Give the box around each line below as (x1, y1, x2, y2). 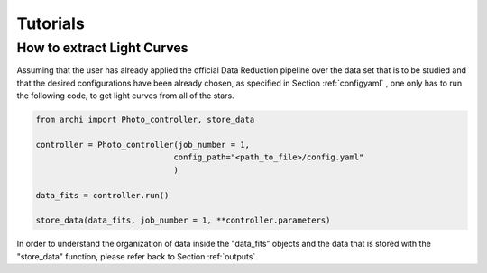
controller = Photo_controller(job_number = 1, (35, 140, 250, 150)
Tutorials (16, 14, 85, 33)
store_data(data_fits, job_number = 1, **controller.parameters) (35, 215, 331, 225)
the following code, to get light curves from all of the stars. (16, 90, 234, 101)
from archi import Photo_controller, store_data (35, 114, 255, 125)
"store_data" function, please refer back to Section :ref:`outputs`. (16, 250, 259, 261)
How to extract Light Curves (16, 40, 188, 56)
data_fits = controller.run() (35, 190, 170, 200)
